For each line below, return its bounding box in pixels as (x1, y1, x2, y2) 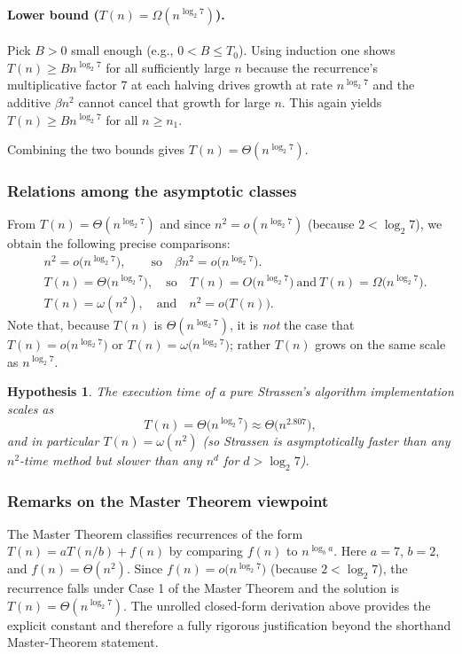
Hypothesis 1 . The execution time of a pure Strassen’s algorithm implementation (7, 382, 454, 401)
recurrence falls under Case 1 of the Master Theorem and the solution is (7, 579, 399, 597)
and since (160, 214, 211, 233)
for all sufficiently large (106, 58, 231, 76)
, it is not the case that (230, 315, 355, 333)
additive (7, 92, 51, 111)
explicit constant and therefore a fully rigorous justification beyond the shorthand (7, 615, 451, 634)
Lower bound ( (7, 4, 99, 23)
